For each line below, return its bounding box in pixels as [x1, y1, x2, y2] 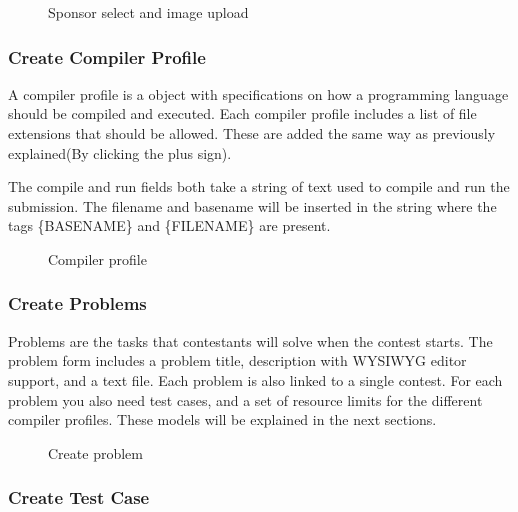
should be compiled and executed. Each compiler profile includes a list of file [8, 103, 477, 124]
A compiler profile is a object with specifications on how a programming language [8, 83, 509, 104]
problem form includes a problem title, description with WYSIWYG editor [8, 350, 467, 371]
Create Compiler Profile [8, 44, 206, 69]
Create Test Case [8, 485, 150, 510]
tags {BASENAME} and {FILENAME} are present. [8, 215, 331, 236]
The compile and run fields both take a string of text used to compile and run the [8, 176, 510, 197]
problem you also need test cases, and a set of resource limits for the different [8, 389, 483, 410]
